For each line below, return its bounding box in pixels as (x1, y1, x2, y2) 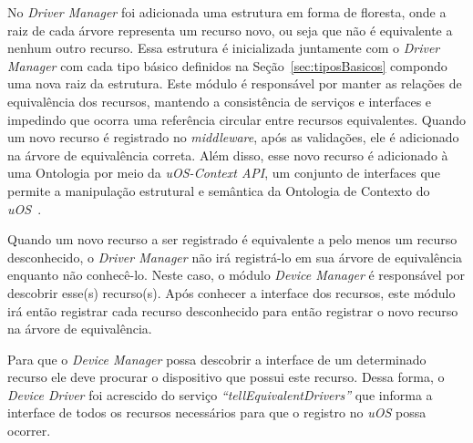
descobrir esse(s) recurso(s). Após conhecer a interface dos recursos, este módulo (7, 283, 456, 302)
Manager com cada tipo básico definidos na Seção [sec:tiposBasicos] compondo (7, 56, 447, 75)
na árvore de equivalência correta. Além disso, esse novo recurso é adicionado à (7, 145, 448, 164)
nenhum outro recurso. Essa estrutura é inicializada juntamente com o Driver (7, 38, 440, 57)
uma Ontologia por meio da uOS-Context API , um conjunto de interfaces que (7, 163, 440, 182)
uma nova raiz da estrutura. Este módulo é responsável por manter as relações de (7, 74, 462, 93)
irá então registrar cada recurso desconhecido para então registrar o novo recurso (7, 301, 458, 320)
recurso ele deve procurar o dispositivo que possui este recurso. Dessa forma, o (7, 367, 445, 386)
